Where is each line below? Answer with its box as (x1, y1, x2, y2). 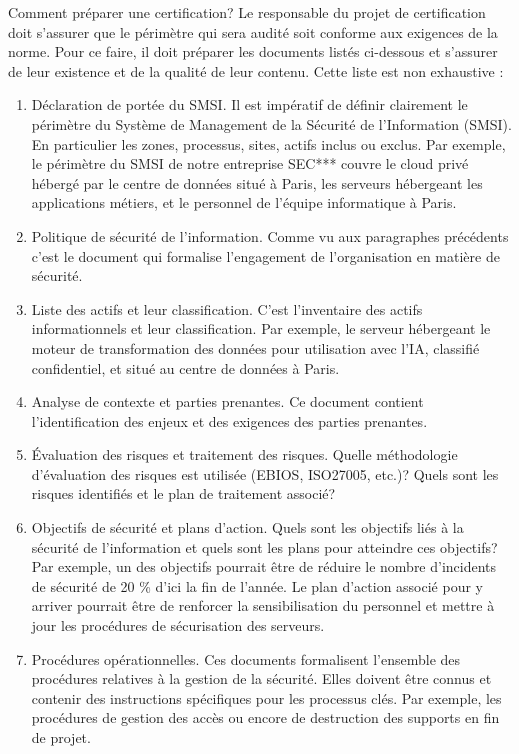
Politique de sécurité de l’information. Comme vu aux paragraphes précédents (31, 225, 509, 246)
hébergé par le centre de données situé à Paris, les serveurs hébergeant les (31, 172, 483, 193)
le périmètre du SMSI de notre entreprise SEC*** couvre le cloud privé (31, 153, 469, 174)
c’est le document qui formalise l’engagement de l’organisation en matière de (31, 245, 500, 266)
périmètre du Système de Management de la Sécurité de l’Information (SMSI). (31, 113, 512, 134)
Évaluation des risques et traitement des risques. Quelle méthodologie (31, 444, 458, 465)
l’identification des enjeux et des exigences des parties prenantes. (31, 410, 428, 431)
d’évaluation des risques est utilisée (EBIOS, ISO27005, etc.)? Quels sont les (31, 463, 499, 484)
